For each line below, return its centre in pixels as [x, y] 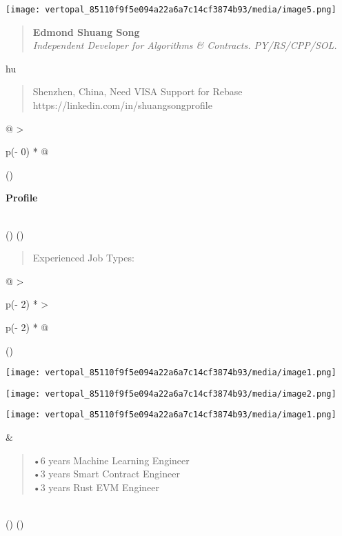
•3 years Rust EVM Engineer [96, 487]
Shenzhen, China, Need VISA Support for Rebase [138, 91]
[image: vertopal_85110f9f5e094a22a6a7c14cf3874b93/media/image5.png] [171, 10]
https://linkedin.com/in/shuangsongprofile [122, 105]
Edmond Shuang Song [86, 31]
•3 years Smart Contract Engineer [106, 474]
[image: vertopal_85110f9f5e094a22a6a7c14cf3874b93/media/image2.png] [171, 394]
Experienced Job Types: [83, 258]
